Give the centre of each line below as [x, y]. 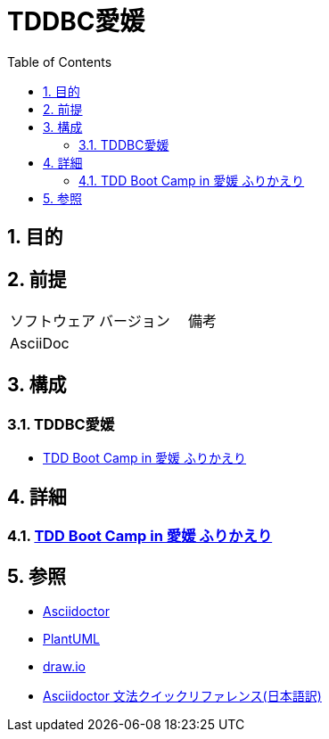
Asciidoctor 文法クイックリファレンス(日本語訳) [182, 695]
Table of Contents [60, 62]
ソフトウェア [53, 321]
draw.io [64, 666]
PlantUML [72, 638]
